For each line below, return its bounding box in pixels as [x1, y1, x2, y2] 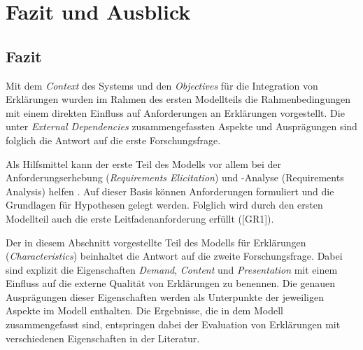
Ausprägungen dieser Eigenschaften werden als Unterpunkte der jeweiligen [6, 289, 324, 304]
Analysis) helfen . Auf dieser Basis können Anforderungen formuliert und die [6, 183, 334, 198]
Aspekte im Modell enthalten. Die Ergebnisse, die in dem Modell [6, 303, 283, 318]
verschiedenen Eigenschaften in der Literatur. [6, 330, 200, 345]
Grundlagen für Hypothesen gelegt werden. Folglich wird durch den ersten [6, 197, 323, 212]
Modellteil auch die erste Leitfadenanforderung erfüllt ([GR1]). [6, 211, 274, 225]
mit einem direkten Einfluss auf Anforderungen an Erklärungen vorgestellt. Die [6, 105, 345, 120]
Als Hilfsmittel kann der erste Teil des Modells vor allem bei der [6, 156, 282, 171]
